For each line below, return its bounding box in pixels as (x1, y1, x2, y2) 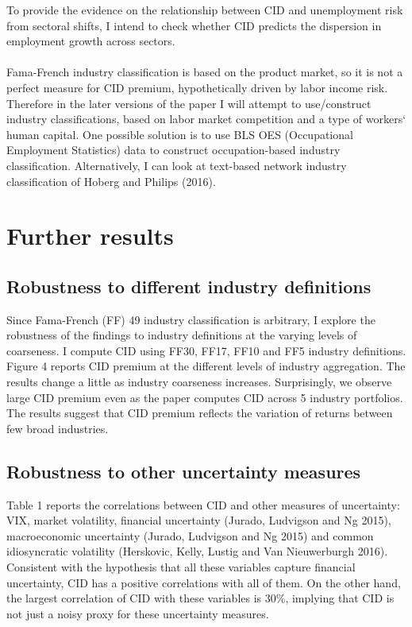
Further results (6, 219, 174, 252)
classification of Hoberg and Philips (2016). (6, 172, 216, 189)
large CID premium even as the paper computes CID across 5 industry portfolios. (6, 389, 403, 405)
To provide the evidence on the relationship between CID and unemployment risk (6, 2, 403, 17)
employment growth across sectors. (6, 33, 175, 49)
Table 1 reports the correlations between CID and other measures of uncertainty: (6, 496, 400, 513)
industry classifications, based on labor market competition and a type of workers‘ (6, 110, 406, 127)
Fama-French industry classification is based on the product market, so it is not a (6, 64, 403, 80)
